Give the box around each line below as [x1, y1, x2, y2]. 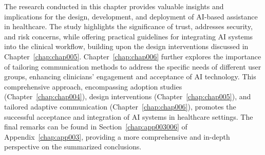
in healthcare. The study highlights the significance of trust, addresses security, [4, 21, 253, 32]
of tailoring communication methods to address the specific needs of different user [4, 61, 261, 72]
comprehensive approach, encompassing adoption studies [4, 81, 182, 92]
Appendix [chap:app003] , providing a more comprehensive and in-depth [4, 131, 230, 142]
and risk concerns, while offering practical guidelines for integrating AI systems [4, 31, 253, 41]
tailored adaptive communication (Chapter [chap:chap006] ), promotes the [4, 101, 236, 112]
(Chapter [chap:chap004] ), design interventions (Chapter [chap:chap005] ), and [4, 91, 251, 102]
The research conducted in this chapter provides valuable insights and [4, 1, 224, 11]
